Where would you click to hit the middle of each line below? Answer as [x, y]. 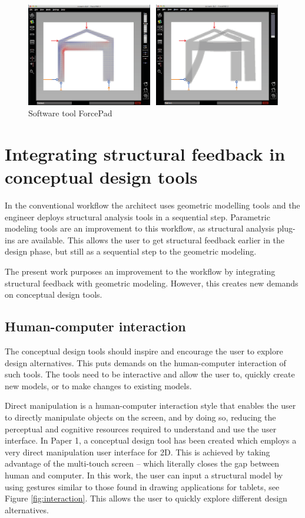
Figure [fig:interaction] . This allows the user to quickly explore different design [146, 498]
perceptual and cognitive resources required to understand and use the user [141, 429]
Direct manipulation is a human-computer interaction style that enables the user [150, 405]
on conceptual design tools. [54, 294]
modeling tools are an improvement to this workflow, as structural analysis [140, 228]
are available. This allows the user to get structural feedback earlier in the [151, 240]
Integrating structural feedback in [145, 153]
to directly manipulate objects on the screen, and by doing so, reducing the [140, 417]
